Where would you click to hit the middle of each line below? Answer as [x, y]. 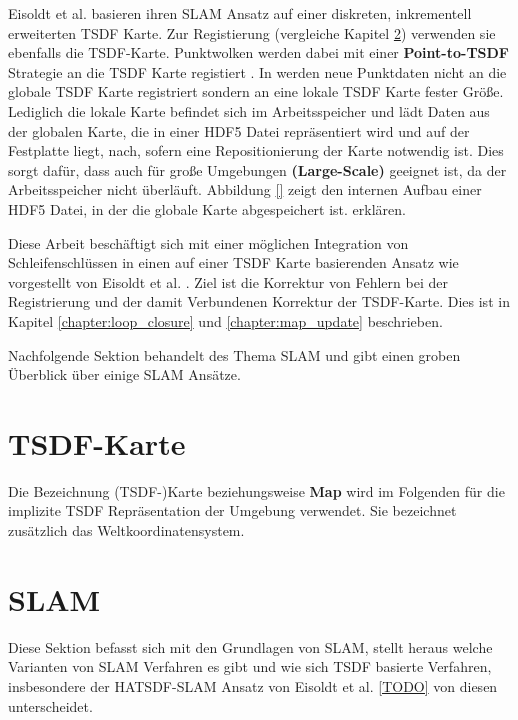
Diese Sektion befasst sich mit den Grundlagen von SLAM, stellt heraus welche [250, 646]
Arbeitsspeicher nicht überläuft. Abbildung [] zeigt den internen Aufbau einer [245, 189]
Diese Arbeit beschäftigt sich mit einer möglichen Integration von [208, 242]
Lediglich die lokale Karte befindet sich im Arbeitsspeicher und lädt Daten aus [249, 110]
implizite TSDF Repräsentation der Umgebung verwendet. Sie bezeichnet [232, 510]
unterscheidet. [50, 705]
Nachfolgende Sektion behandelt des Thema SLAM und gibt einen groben [234, 354]
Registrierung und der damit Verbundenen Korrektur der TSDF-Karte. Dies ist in [259, 301]
